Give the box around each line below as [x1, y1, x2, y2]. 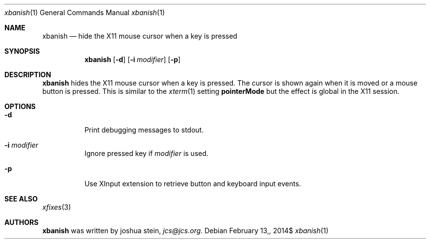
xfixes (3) [42, 203, 71, 211]
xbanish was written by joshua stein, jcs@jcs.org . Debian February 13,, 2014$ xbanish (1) [42, 226, 329, 235]
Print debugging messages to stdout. [84, 126, 204, 134]
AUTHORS [4, 218, 39, 226]
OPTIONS [4, 102, 36, 110]
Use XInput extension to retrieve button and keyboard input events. [84, 179, 301, 188]
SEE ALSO [4, 195, 38, 203]
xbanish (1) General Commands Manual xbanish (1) [4, 8, 165, 17]
